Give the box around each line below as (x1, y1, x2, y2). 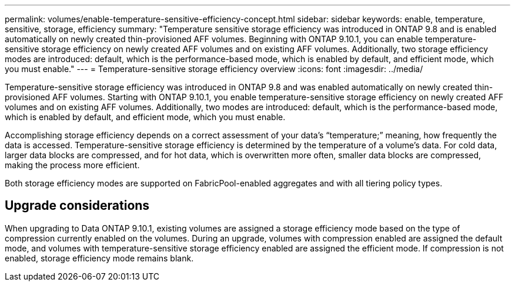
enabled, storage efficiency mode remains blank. (5, 253, 194, 263)
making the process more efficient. (5, 160, 140, 170)
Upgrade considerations (5, 198, 150, 213)
